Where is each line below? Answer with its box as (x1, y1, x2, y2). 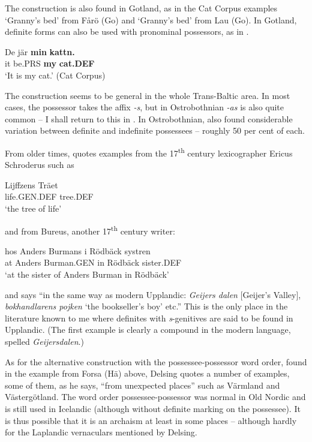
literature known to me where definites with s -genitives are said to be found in (5, 311, 293, 324)
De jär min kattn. (5, 45, 75, 58)
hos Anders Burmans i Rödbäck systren (5, 244, 151, 257)
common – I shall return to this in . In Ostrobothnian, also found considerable (5, 112, 293, 125)
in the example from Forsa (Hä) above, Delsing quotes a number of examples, (5, 367, 290, 380)
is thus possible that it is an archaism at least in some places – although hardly (5, 414, 297, 426)
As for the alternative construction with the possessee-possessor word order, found (5, 355, 307, 368)
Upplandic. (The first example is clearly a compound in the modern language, (5, 323, 291, 336)
